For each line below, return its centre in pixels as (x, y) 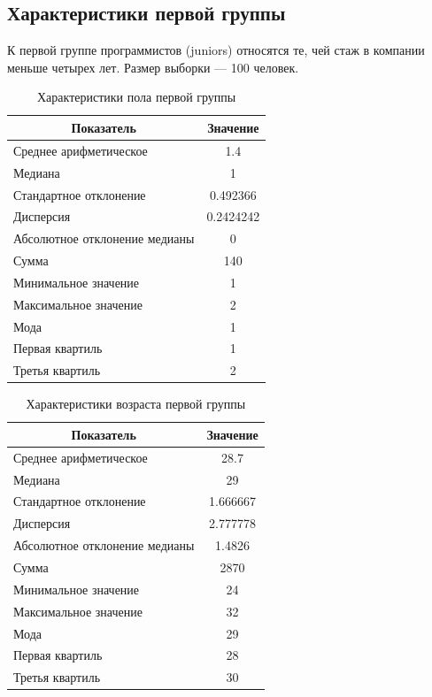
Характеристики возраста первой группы (136, 404)
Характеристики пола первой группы (137, 97)
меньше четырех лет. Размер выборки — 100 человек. (153, 67)
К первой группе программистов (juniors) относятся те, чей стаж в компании (216, 50)
